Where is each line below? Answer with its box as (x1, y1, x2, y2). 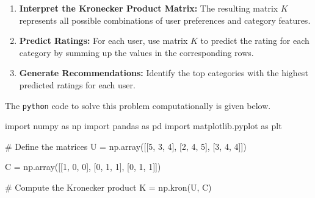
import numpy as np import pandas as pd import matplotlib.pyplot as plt (5, 119, 282, 132)
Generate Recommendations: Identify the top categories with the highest (19, 66, 308, 79)
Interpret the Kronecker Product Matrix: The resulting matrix (19, 2, 278, 14)
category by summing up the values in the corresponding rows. (19, 46, 254, 58)
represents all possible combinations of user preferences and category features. (19, 13, 311, 26)
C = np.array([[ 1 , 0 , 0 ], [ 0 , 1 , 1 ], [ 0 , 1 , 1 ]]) (5, 160, 161, 173)
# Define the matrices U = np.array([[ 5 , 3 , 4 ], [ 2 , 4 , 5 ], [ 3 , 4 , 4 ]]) (5, 140, 247, 152)
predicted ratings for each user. (19, 78, 136, 91)
